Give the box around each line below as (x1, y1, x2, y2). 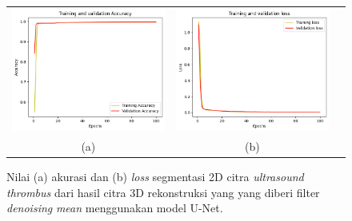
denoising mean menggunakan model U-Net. (6, 199, 223, 216)
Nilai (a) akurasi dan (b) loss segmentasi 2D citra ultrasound (6, 168, 304, 185)
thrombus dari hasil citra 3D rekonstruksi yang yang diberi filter (6, 184, 320, 200)
